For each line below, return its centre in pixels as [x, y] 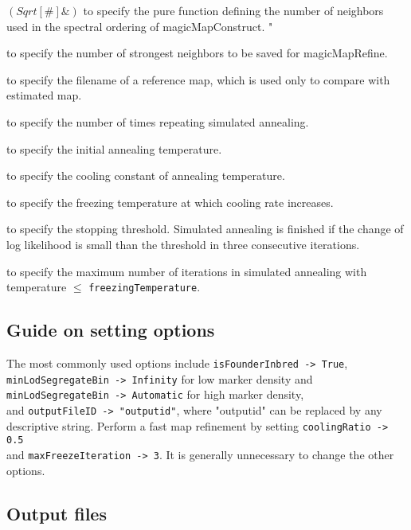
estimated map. [44, 95]
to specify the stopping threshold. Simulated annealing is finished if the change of [205, 229]
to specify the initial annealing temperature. [114, 148]
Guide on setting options [111, 330]
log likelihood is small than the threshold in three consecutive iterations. [183, 244]
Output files [57, 513]
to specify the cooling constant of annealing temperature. [146, 175]
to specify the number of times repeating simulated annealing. [158, 121]
